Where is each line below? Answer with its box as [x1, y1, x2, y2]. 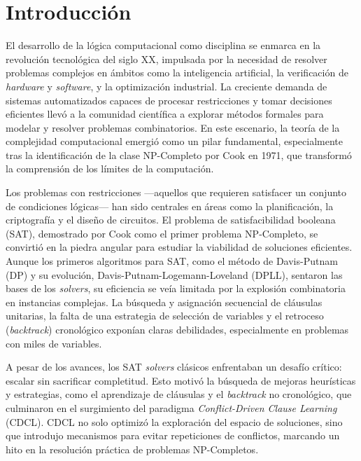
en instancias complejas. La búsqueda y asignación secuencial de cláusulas [6, 294, 323, 309]
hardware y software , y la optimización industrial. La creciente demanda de [6, 78, 327, 93]
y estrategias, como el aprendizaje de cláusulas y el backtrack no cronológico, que [6, 387, 352, 401]
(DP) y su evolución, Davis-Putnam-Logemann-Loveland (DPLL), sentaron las [6, 267, 343, 282]
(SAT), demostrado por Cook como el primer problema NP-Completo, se [6, 226, 318, 240]
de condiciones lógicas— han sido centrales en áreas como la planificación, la [6, 198, 334, 213]
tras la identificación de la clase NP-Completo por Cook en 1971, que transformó [6, 147, 352, 162]
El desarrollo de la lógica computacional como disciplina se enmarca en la [6, 38, 321, 53]
